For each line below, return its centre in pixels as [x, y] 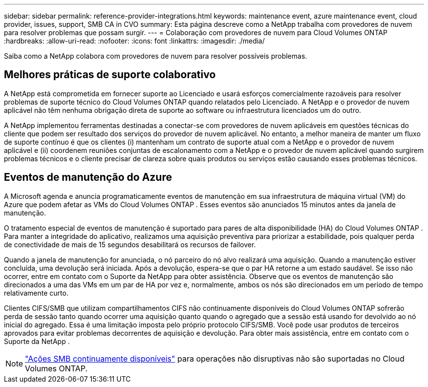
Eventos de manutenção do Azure [88, 177]
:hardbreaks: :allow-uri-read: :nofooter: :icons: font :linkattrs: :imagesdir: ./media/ [134, 41]
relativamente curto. [36, 293]
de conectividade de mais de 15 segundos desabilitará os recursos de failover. [130, 244]
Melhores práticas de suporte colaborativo [110, 75]
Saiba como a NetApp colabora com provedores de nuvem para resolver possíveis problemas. [156, 56]
